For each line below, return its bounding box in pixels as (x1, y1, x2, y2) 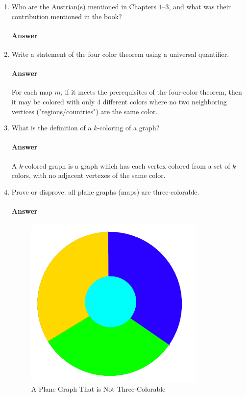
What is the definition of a (11, 123, 92, 133)
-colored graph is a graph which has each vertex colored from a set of (23, 160, 230, 171)
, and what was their (169, 1, 231, 11)
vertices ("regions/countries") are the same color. (11, 106, 158, 116)
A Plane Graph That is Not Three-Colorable (31, 383, 166, 394)
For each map (11, 87, 52, 97)
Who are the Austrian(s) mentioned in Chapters (11, 1, 156, 11)
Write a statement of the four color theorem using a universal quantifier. (11, 49, 229, 59)
